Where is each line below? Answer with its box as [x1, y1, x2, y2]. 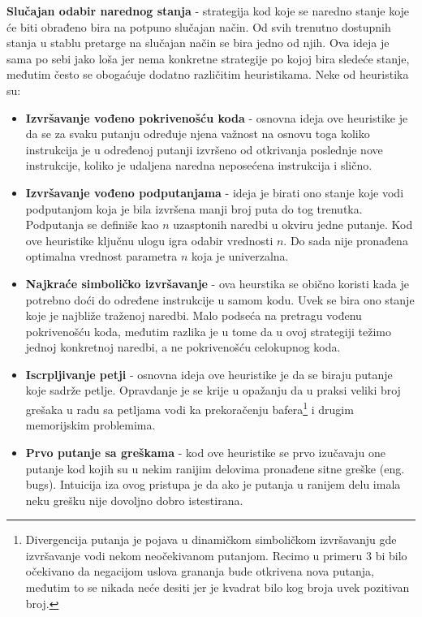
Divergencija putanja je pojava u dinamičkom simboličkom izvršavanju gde [25, 531, 397, 548]
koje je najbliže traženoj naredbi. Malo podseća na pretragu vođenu [25, 307, 362, 324]
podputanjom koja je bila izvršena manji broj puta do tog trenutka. [25, 200, 363, 217]
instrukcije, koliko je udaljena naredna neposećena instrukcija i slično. [25, 157, 372, 174]
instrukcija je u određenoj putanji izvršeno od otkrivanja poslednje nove [25, 140, 383, 157]
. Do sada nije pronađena [283, 231, 408, 248]
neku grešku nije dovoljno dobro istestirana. [25, 491, 243, 508]
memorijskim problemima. [25, 416, 156, 434]
